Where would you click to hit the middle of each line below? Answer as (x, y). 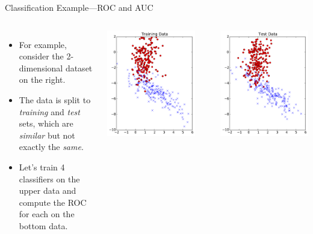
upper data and (48, 190)
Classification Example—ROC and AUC (79, 7)
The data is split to (55, 99)
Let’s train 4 (42, 166)
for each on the (47, 214)
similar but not (47, 135)
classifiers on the (49, 178)
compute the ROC (53, 202)
